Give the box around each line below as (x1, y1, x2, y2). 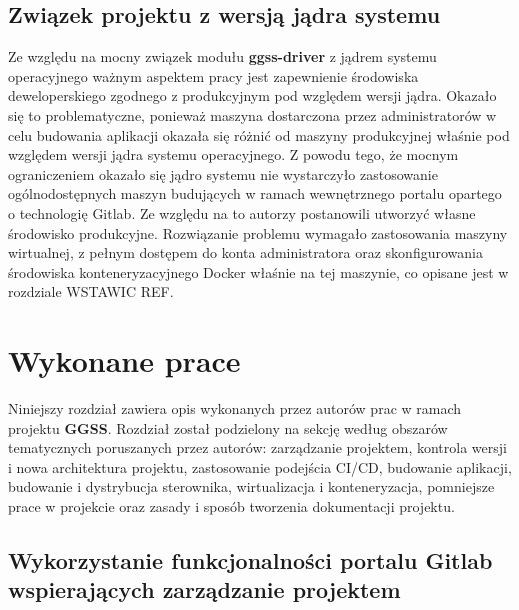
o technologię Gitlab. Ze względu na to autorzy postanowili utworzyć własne (8, 202, 476, 223)
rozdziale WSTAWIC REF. (8, 281, 174, 302)
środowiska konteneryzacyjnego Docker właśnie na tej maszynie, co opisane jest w (8, 261, 509, 282)
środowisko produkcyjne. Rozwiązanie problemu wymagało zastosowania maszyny (8, 222, 508, 243)
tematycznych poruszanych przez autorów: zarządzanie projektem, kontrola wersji (8, 437, 507, 458)
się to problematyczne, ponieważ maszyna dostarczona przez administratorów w (8, 104, 497, 125)
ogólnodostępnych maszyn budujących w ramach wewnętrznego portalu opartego (8, 183, 502, 204)
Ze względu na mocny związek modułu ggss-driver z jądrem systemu (8, 46, 437, 67)
